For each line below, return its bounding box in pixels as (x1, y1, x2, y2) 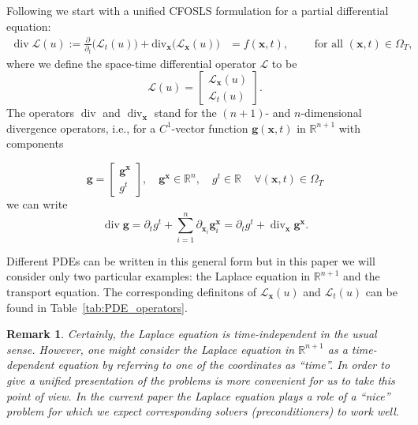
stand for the (154, 104, 217, 121)
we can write (6, 196, 68, 212)
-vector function (171, 119, 248, 136)
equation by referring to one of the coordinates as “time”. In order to (58, 356, 390, 373)
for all (314, 38, 343, 50)
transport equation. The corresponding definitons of (6, 283, 257, 299)
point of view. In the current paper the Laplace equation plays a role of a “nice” (6, 387, 390, 404)
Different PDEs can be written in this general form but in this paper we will (6, 252, 375, 269)
